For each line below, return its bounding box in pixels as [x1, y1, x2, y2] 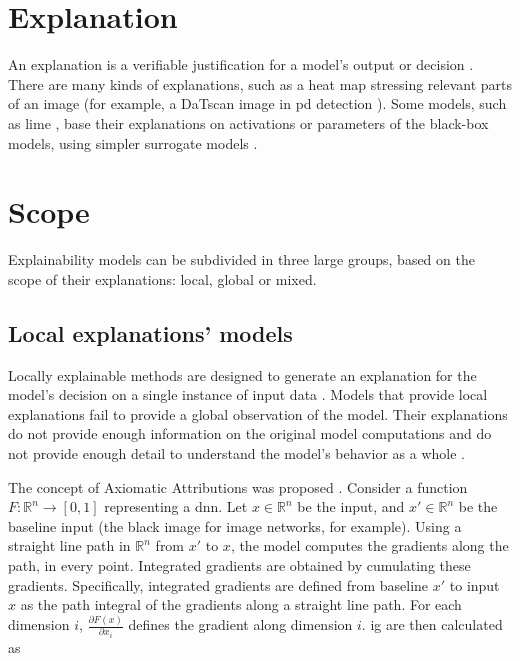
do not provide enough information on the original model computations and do [8, 423, 492, 444]
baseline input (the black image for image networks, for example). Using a [8, 515, 462, 536]
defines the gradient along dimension [128, 614, 353, 635]
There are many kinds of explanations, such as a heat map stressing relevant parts [8, 73, 512, 94]
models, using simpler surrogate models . [8, 132, 258, 153]
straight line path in [8, 535, 131, 556]
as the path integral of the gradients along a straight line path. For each [20, 594, 462, 615]
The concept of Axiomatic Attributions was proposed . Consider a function [8, 476, 468, 497]
